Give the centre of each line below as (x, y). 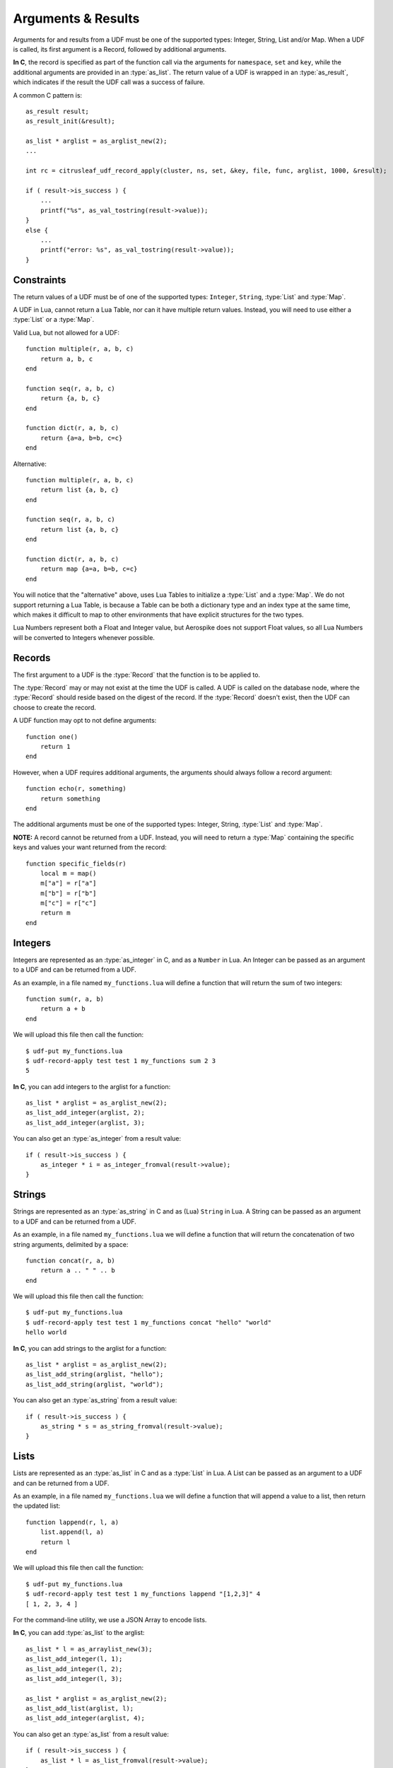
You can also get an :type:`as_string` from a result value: (95, 1400)
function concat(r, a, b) (71, 1260)
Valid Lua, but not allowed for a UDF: (66, 332)
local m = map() (68, 873)
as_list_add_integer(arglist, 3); (85, 1122)
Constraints (40, 280)
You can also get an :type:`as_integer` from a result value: (97, 1139)
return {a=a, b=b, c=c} (81, 438)
